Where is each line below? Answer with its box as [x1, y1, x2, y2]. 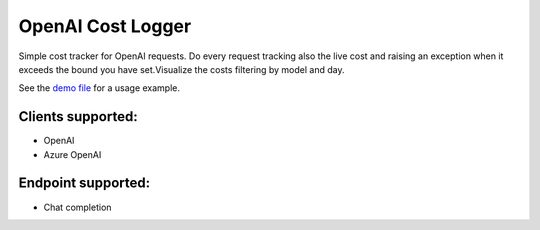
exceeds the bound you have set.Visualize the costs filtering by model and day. [18, 63, 345, 75]
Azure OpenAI [43, 148, 102, 160]
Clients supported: [18, 108, 139, 125]
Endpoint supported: [18, 175, 151, 192]
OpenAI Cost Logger [18, 15, 192, 37]
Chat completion [43, 201, 112, 213]
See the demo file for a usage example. [18, 82, 180, 94]
